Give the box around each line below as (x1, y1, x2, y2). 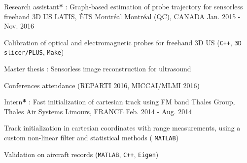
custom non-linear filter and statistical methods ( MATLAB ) (4, 132, 179, 143)
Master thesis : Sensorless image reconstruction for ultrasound (4, 64, 191, 74)
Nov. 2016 (4, 21, 35, 31)
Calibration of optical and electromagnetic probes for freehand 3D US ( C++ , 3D (4, 37, 242, 47)
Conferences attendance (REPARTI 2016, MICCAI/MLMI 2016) (4, 80, 200, 90)
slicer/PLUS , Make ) (4, 47, 64, 57)
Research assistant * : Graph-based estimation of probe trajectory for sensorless (4, 1, 243, 11)
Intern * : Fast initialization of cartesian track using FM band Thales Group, (4, 97, 235, 107)
